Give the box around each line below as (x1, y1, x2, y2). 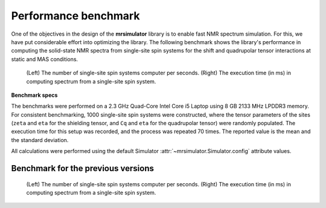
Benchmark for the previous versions (11, 163, 154, 174)
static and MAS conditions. (11, 55, 78, 63)
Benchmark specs (11, 91, 58, 99)
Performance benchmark (11, 9, 140, 22)
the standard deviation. (11, 136, 69, 143)
